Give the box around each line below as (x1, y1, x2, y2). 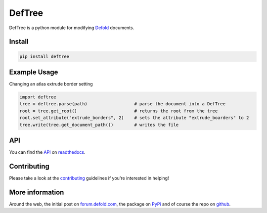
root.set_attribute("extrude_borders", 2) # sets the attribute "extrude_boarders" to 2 (19, 115, 249, 121)
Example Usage (9, 68, 58, 76)
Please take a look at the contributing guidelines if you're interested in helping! (9, 175, 169, 181)
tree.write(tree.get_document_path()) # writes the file (19, 122, 179, 128)
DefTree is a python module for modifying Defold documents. (9, 25, 134, 31)
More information (9, 188, 64, 196)
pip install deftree (19, 53, 69, 59)
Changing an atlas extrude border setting (9, 81, 93, 87)
